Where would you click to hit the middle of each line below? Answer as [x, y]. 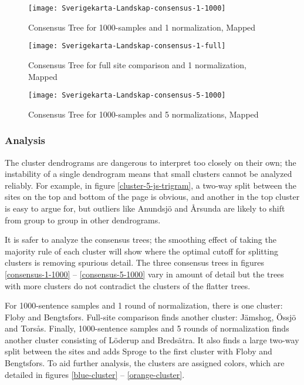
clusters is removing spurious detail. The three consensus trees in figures [134, 262]
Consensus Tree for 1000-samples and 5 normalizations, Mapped [143, 114]
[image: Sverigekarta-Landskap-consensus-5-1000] [127, 96]
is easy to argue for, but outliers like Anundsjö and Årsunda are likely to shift [145, 208]
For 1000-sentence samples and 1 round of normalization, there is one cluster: [144, 305]
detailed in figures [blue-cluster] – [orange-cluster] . [95, 374]
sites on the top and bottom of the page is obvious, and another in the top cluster [152, 197]
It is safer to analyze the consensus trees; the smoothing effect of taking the [141, 240]
